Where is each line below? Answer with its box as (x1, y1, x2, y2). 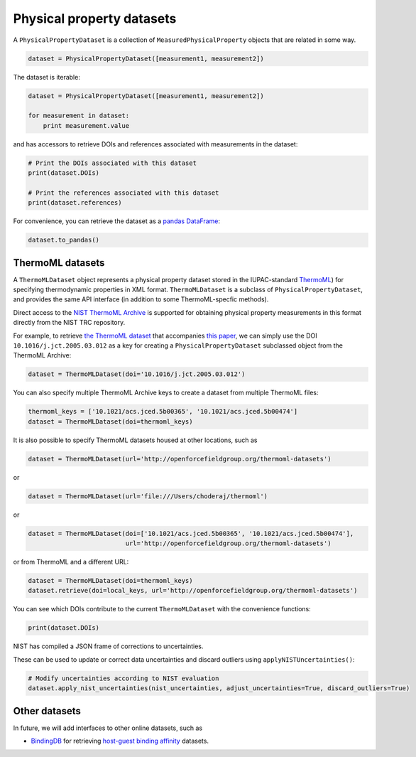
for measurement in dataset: (28, 112, 130, 120)
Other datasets (13, 704, 82, 717)
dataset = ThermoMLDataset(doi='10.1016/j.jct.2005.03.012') (28, 370, 246, 378)
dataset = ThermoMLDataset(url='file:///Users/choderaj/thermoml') (28, 492, 268, 500)
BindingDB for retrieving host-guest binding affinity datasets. (31, 736, 209, 746)
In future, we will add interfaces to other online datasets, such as (13, 724, 202, 732)
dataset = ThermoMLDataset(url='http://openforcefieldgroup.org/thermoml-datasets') (28, 455, 332, 463)
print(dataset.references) (28, 199, 122, 207)
